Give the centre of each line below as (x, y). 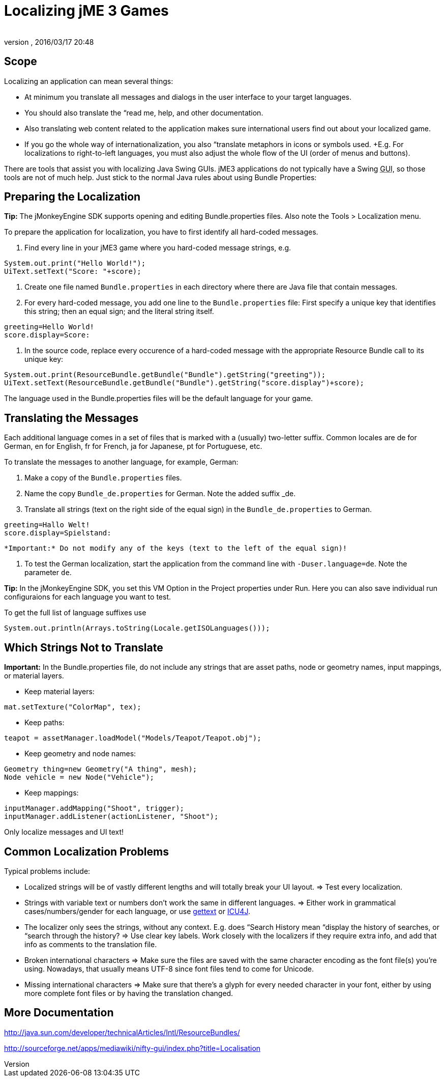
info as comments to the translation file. (91, 944)
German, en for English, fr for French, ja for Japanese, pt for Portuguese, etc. (133, 446)
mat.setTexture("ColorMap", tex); (73, 707)
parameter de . (48, 573)
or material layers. (34, 676)
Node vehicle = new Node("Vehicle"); (79, 777)
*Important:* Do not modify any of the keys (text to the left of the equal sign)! (176, 548)
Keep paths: (44, 723)
